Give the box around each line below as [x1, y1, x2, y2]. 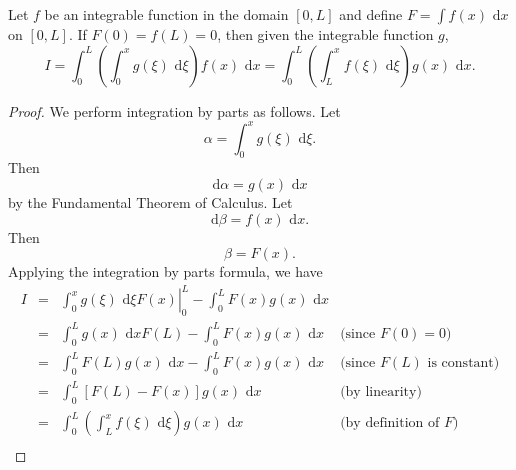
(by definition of [340, 416, 440, 431]
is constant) [427, 356, 500, 371]
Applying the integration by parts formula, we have [8, 261, 323, 282]
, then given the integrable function [217, 24, 434, 44]
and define [339, 4, 403, 24]
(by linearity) [340, 385, 422, 400]
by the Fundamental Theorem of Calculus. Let [8, 192, 293, 213]
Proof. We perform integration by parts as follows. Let [8, 100, 341, 121]
